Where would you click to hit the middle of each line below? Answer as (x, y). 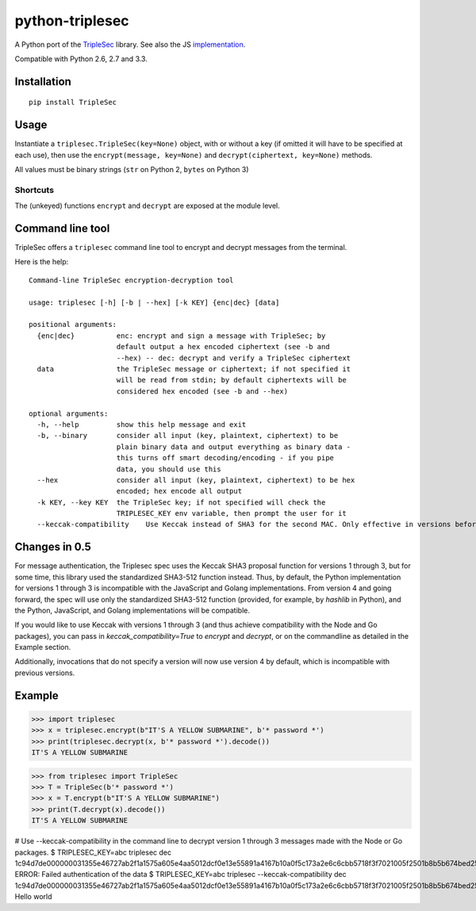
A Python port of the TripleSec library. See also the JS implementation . (130, 44)
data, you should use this (169, 469)
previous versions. (45, 673)
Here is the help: (42, 262)
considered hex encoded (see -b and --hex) (202, 391)
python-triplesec (72, 21)
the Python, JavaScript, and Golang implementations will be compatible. (132, 610)
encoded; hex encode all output (179, 491)
